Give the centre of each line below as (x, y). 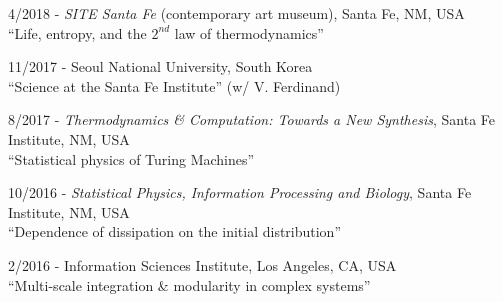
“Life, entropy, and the (77, 32)
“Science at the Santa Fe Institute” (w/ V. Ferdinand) (174, 85)
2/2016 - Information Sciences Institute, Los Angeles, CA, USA (202, 264)
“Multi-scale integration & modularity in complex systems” (189, 284)
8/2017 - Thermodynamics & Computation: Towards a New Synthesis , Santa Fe (251, 119)
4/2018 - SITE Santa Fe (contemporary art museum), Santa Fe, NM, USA (236, 13)
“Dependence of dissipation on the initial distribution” (175, 231)
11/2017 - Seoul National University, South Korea (160, 66)
